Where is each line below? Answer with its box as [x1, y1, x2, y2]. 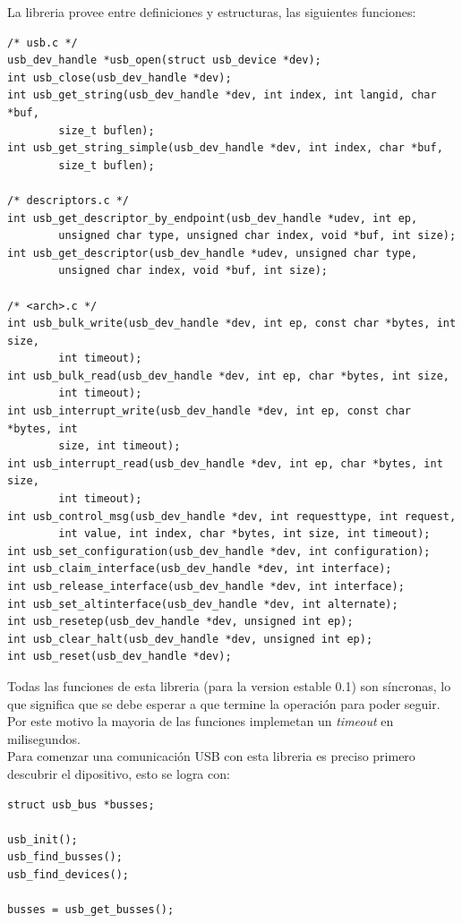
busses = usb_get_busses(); [7, 903, 175, 917]
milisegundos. [7, 729, 81, 748]
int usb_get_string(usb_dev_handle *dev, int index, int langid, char [7, 89, 437, 102]
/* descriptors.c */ [7, 193, 130, 207]
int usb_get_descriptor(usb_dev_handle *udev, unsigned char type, [7, 246, 418, 260]
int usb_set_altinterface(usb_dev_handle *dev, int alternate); [7, 597, 398, 611]
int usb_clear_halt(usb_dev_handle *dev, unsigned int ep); [7, 632, 373, 645]
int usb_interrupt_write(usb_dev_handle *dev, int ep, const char [7, 405, 412, 418]
